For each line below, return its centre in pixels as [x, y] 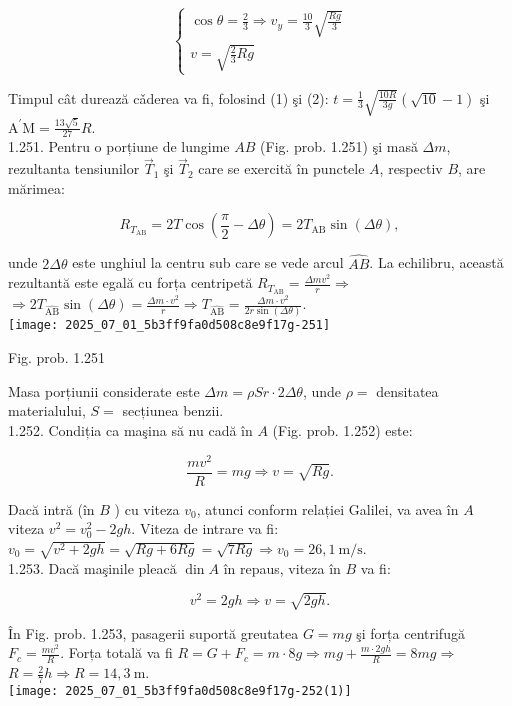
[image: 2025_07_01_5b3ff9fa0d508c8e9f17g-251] [169, 325]
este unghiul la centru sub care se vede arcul [208, 262]
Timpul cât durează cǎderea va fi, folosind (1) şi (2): [168, 97]
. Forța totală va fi [116, 652]
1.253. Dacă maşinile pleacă [92, 567]
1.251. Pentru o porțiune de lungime [119, 146]
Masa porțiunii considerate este [104, 390]
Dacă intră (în [51, 508]
